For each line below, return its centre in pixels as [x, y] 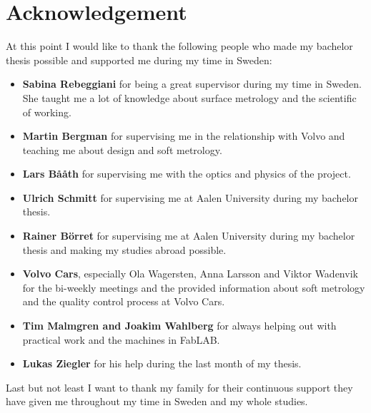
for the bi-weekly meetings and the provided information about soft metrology [194, 287]
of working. [47, 112]
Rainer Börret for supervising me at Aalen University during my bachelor [189, 236]
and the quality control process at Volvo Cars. [124, 301]
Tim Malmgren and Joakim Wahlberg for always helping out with [179, 326]
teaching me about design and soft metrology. [122, 149]
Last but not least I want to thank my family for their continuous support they [179, 387]
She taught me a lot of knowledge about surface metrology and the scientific [189, 97]
